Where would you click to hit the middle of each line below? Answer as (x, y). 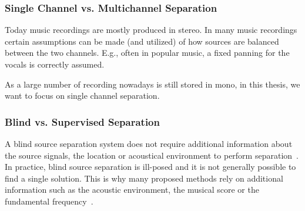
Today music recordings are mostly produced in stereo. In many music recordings (151, 30)
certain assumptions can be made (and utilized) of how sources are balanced (142, 41)
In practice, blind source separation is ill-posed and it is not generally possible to (150, 167)
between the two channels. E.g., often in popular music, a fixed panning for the (147, 53)
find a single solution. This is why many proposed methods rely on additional (144, 178)
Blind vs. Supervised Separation (82, 121)
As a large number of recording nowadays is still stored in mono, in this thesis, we (152, 84)
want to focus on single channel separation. (82, 96)
